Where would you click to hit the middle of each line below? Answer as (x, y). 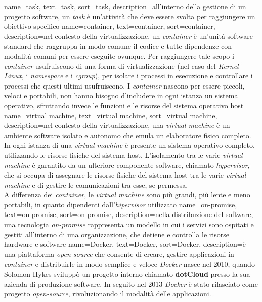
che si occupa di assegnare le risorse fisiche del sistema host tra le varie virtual (125, 175)
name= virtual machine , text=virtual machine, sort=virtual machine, (111, 115)
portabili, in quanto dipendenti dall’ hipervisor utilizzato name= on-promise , (121, 204)
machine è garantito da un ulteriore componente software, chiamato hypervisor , (127, 165)
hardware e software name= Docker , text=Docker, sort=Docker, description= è (125, 244)
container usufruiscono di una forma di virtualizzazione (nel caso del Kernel (121, 66)
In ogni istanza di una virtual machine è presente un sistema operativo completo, (129, 145)
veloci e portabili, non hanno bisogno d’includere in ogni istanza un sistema (121, 95)
